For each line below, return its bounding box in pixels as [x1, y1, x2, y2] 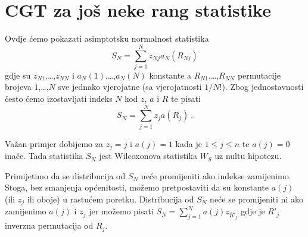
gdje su [5, 68, 31, 81]
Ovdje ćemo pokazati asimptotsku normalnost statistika [5, 32, 209, 45]
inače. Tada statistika [5, 149, 83, 162]
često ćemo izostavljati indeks [5, 92, 113, 105]
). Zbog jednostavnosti [222, 80, 304, 93]
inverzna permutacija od [5, 219, 94, 232]
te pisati [171, 92, 201, 105]
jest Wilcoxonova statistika [99, 149, 197, 162]
